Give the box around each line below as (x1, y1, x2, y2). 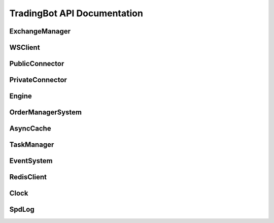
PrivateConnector (9, 76, 67, 84)
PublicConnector (9, 59, 64, 68)
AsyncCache (9, 124, 51, 133)
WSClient (9, 43, 40, 52)
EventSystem (9, 156, 53, 165)
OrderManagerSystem (9, 108, 82, 117)
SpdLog (9, 205, 35, 214)
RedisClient (9, 173, 47, 181)
